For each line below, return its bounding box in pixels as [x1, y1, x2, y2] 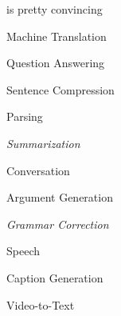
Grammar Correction [6, 215, 109, 232]
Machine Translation [6, 27, 107, 44]
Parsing [6, 108, 43, 125]
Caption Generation [6, 269, 103, 286]
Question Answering [6, 54, 105, 71]
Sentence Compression [6, 81, 115, 98]
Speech [6, 242, 40, 259]
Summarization [6, 134, 80, 151]
